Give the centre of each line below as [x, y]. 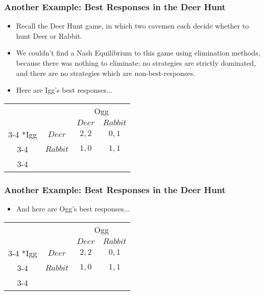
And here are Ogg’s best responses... [73, 208]
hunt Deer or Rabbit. [49, 35]
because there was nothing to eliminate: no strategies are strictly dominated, [136, 63]
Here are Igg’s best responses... [64, 90]
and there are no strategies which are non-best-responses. [106, 73]
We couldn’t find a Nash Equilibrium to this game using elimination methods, [138, 53]
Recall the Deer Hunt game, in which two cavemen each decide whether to [133, 26]
